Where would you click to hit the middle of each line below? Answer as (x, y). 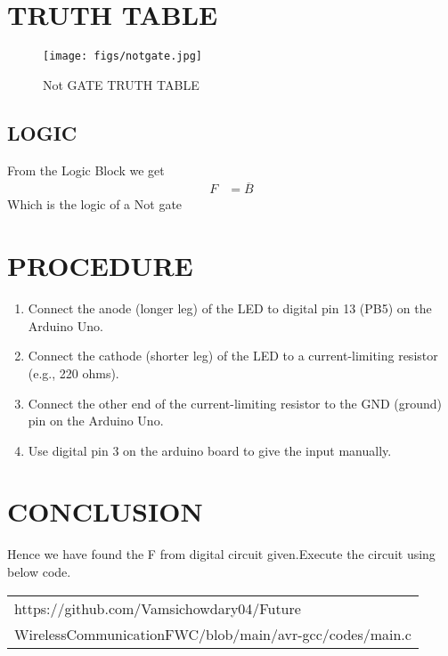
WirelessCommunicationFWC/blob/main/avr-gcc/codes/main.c (213, 634)
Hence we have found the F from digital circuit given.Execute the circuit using (221, 554)
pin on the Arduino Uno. (96, 421)
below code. (39, 572)
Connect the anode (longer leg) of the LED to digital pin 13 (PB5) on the (230, 308)
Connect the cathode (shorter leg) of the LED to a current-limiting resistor (233, 356)
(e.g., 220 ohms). (73, 373)
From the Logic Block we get (86, 170)
